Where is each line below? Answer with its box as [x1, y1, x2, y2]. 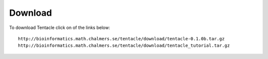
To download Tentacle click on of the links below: [9, 25, 110, 30]
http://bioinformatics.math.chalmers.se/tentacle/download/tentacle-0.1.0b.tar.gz [18, 36, 225, 41]
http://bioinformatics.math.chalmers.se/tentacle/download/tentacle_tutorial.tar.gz [18, 43, 230, 49]
